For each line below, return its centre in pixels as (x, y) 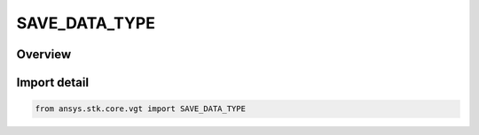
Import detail (52, 82)
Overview (44, 54)
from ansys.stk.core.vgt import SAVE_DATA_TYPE (140, 109)
